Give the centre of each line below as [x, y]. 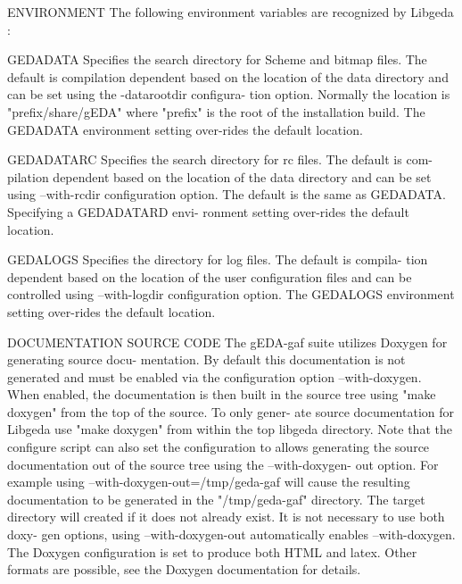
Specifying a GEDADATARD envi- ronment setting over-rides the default [208, 211]
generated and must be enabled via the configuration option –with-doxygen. [214, 376]
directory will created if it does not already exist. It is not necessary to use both [226, 517]
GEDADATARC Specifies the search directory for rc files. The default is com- [220, 159]
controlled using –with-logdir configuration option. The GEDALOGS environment [231, 294]
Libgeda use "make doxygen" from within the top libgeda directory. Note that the [230, 429]
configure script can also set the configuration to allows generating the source [219, 447]
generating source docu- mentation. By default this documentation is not [206, 359]
